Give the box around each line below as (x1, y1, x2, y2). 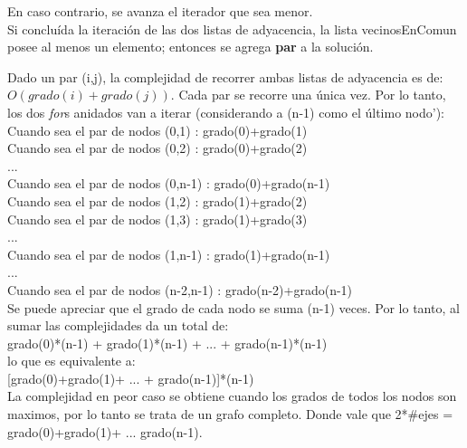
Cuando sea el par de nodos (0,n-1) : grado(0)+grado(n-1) (7, 174, 330, 193)
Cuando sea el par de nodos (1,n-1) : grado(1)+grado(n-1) (7, 244, 330, 263)
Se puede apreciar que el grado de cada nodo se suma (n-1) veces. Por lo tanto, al (7, 298, 460, 317)
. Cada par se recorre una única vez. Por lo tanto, (170, 85, 446, 104)
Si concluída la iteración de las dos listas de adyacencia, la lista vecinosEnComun (7, 19, 457, 38)
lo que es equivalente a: (7, 351, 136, 370)
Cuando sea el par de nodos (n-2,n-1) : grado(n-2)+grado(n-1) (7, 280, 353, 299)
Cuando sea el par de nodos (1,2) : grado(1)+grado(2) (7, 191, 308, 210)
